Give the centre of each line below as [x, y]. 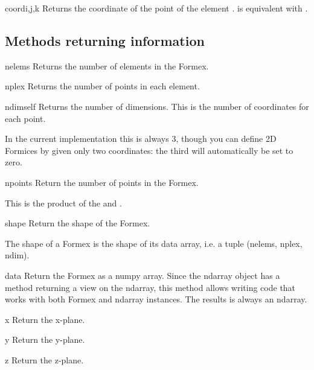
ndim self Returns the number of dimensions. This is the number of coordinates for [157, 106]
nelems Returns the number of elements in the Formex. [107, 65]
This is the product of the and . [63, 203]
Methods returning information [105, 40]
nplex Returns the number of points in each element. [102, 86]
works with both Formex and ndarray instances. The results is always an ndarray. [156, 299]
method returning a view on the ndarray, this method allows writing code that [150, 287]
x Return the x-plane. [45, 319]
